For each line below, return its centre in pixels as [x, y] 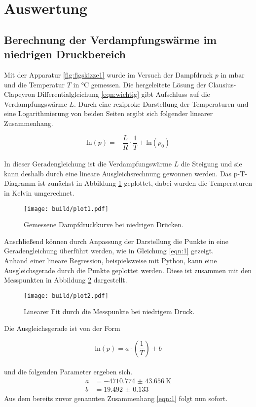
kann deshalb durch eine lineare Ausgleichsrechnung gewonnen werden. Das [118, 173]
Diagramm [20, 183]
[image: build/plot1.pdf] [66, 209]
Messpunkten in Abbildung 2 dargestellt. [66, 280]
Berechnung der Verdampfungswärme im [110, 39]
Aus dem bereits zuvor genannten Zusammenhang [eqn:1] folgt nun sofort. [116, 398]
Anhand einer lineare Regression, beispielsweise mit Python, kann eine [110, 260]
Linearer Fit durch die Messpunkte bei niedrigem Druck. [109, 311]
